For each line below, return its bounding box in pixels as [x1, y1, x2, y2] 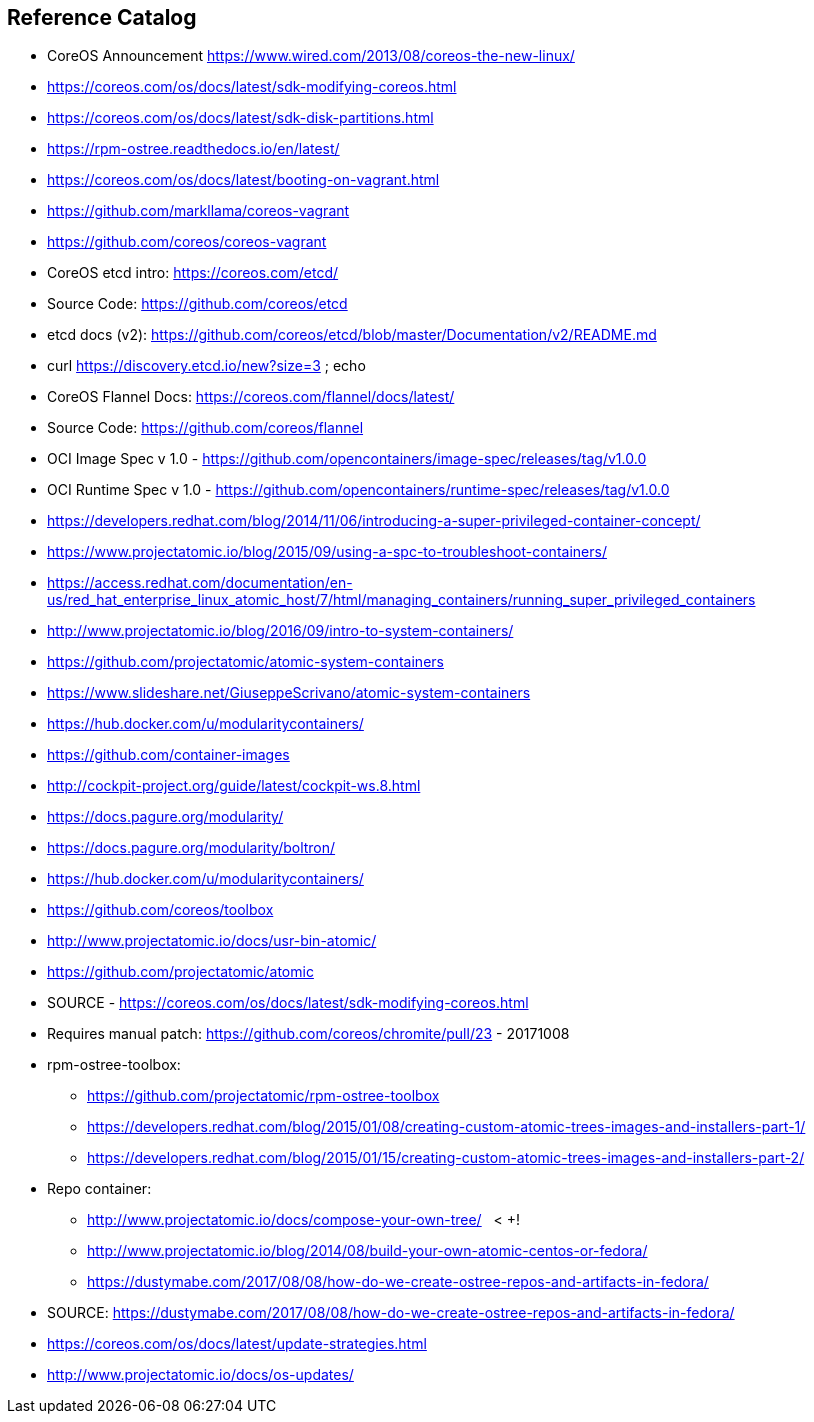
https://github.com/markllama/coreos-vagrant [47, 202, 350, 220]
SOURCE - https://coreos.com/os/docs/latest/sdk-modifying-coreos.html [47, 994, 529, 1012]
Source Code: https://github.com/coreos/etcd [47, 295, 348, 313]
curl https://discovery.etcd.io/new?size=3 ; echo [47, 357, 366, 375]
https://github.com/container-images [47, 746, 290, 764]
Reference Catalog [7, 5, 197, 30]
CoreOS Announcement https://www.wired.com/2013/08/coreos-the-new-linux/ [47, 47, 575, 65]
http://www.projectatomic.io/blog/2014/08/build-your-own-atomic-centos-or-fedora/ [87, 1242, 648, 1260]
